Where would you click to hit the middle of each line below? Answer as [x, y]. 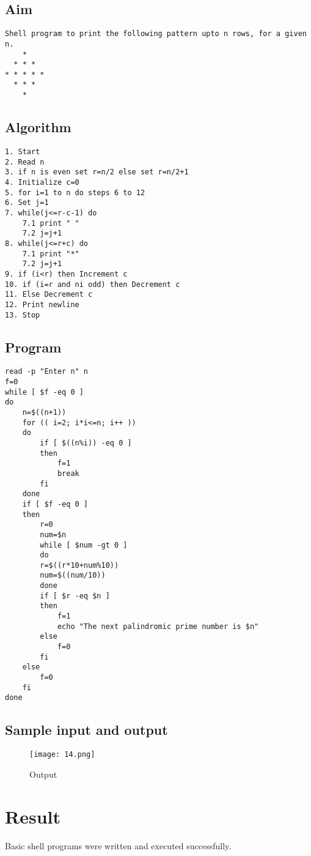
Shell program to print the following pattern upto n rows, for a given [156, 34]
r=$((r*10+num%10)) [79, 565]
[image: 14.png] [62, 755]
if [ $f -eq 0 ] [55, 504]
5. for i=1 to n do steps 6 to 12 [75, 192]
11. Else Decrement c [49, 295]
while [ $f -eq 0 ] [44, 392]
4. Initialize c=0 [42, 182]
